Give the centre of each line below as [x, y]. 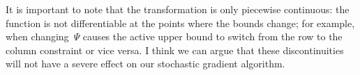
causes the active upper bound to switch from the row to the [212, 36]
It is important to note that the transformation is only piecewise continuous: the [178, 9]
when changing [37, 36]
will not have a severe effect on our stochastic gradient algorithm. [145, 64]
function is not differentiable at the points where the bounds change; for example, [180, 23]
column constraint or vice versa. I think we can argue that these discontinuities [175, 50]
